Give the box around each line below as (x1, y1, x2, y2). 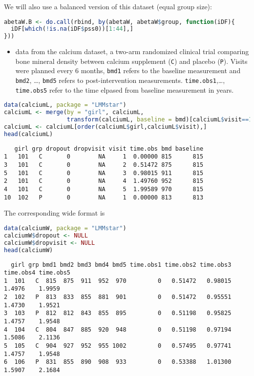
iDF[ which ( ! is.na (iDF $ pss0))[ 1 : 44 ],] (11, 25, 133, 33)
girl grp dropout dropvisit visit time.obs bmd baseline (14, 145, 204, 152)
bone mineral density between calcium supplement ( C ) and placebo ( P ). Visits (15, 56, 248, 66)
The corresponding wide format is (4, 208, 105, 218)
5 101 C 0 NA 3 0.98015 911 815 (4, 169, 204, 177)
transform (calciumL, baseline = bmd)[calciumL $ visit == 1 (66, 116, 253, 123)
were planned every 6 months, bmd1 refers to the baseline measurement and (15, 65, 241, 76)
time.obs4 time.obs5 (4, 269, 71, 277)
